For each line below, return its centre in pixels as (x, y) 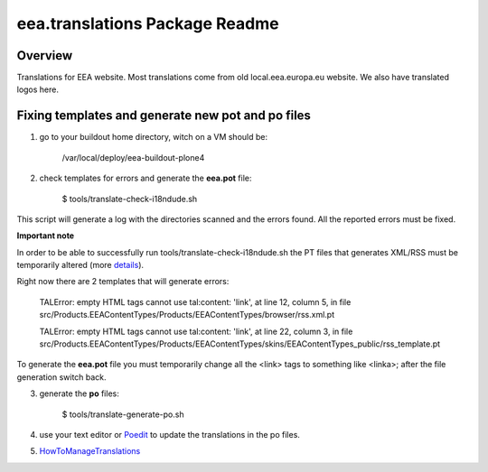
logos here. (38, 89)
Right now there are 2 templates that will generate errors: (123, 282)
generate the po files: (79, 393)
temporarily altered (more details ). (80, 265)
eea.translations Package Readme (148, 23)
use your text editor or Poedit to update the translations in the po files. (169, 435)
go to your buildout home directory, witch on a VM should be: (154, 137)
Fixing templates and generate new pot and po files (164, 116)
